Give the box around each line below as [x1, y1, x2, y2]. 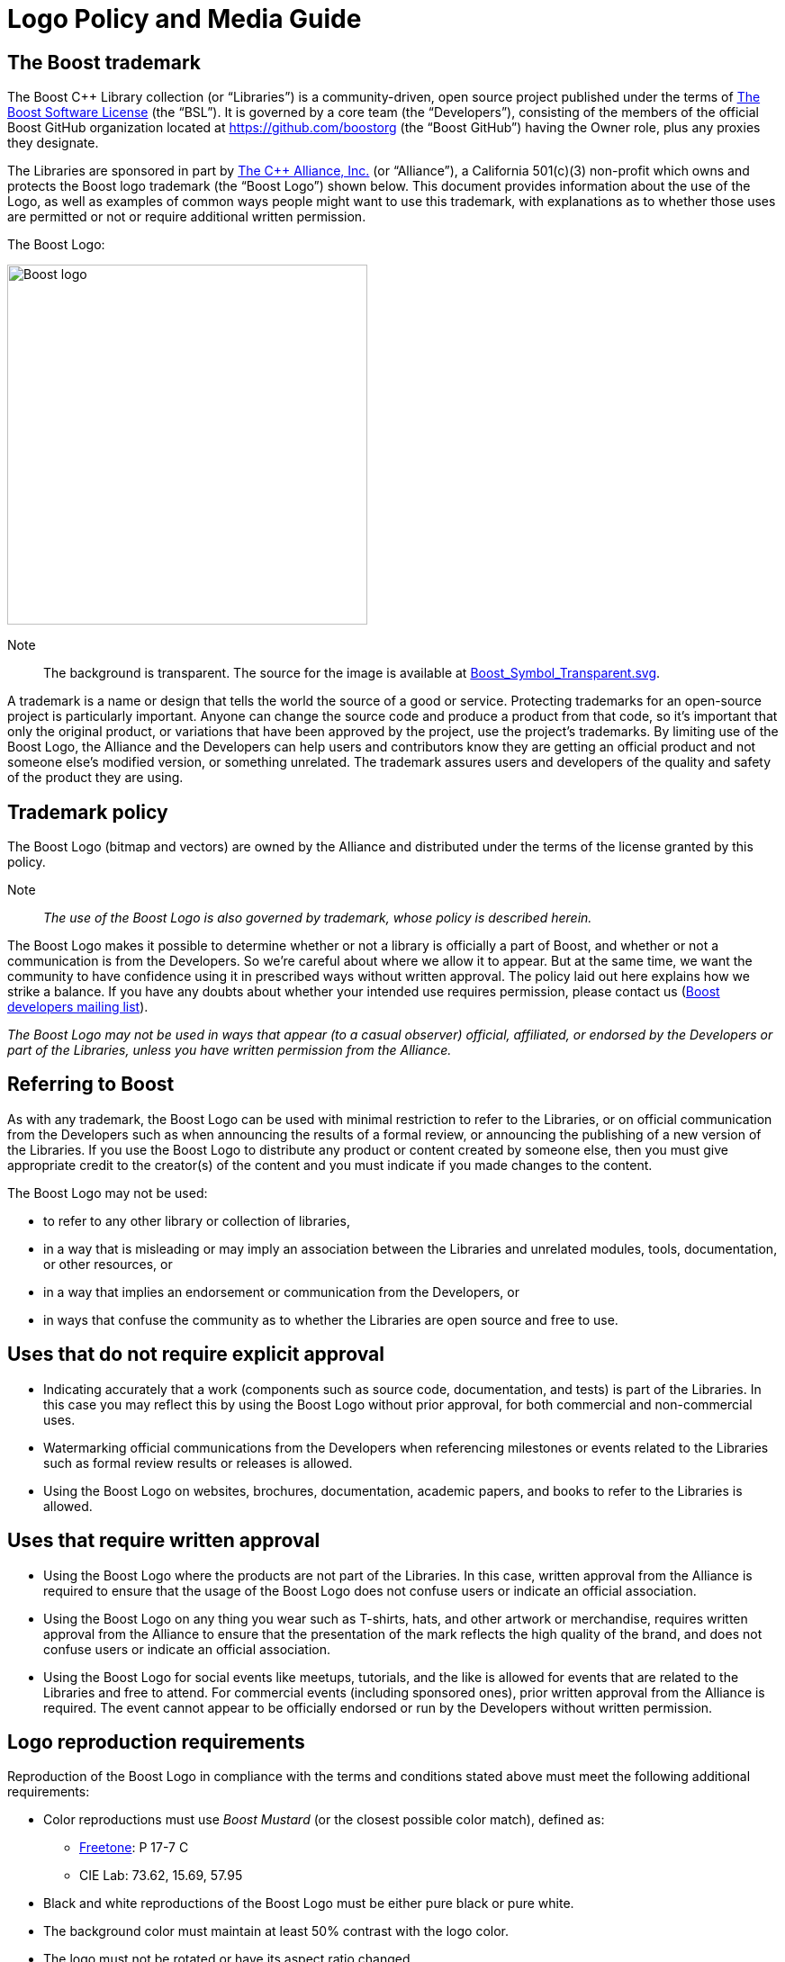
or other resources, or [43, 1255, 173, 1272]
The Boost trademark [7, 50, 201, 74]
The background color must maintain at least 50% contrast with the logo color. [43, 1923, 510, 1939]
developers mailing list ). [7, 999, 149, 1015]
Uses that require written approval [7, 1529, 320, 1552]
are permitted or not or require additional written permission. [7, 209, 366, 225]
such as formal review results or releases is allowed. [43, 1454, 353, 1471]
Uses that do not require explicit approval [7, 1343, 384, 1366]
